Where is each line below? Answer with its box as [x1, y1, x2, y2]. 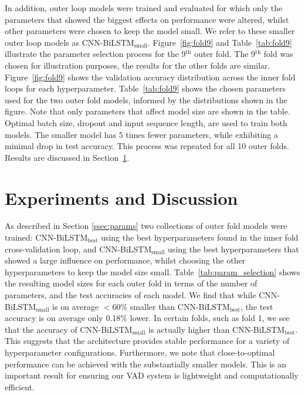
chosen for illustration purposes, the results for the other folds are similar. [5, 59, 270, 71]
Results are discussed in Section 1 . [5, 151, 130, 163]
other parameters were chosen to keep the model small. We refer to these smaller [5, 25, 295, 37]
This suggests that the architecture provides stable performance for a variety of [5, 335, 290, 347]
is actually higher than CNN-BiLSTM [148, 323, 285, 335]
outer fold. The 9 [194, 48, 256, 60]
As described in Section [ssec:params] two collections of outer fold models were [5, 220, 287, 232]
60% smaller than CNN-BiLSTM [112, 300, 230, 312]
